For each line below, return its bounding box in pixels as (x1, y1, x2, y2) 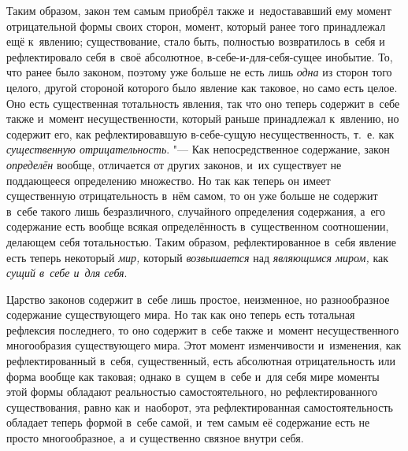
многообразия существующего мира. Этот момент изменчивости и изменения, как (6, 337, 402, 353)
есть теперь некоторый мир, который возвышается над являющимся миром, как (6, 249, 388, 265)
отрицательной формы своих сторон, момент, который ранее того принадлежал (6, 17, 386, 34)
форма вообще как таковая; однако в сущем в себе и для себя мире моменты (6, 368, 380, 384)
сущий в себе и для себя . (6, 264, 128, 281)
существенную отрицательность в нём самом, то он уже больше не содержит (6, 187, 378, 204)
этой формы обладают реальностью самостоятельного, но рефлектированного (6, 383, 377, 400)
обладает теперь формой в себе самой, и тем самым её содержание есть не (6, 414, 370, 431)
